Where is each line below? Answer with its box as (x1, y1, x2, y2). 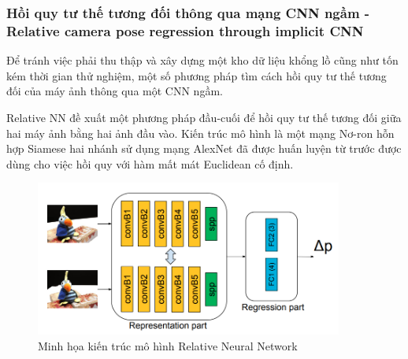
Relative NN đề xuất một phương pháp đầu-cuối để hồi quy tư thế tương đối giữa (6, 109, 402, 125)
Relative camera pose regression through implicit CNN (6, 20, 364, 40)
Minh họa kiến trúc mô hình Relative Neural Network (38, 337, 298, 353)
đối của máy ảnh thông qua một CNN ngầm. (6, 83, 223, 99)
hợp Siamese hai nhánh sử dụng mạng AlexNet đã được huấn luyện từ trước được (6, 140, 402, 157)
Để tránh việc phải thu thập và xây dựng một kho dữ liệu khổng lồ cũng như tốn (6, 52, 399, 68)
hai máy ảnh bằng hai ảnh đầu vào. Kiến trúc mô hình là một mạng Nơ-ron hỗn (6, 124, 395, 141)
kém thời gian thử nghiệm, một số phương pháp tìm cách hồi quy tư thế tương (6, 67, 387, 83)
